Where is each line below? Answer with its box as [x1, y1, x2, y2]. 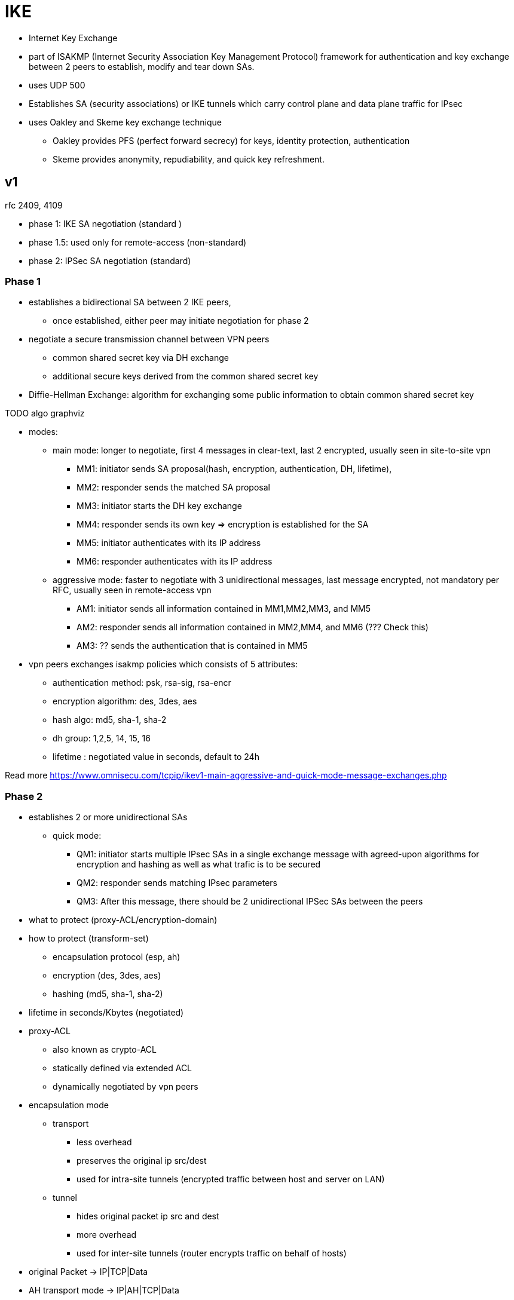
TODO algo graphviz [5, 408, 85, 419]
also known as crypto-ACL [53, 1044, 157, 1055]
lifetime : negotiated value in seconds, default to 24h [53, 752, 259, 762]
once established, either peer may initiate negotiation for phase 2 [53, 315, 309, 326]
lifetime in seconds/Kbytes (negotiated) [29, 1007, 184, 1018]
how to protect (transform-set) [29, 933, 149, 944]
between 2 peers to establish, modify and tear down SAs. [29, 61, 255, 72]
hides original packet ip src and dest [77, 1211, 219, 1222]
